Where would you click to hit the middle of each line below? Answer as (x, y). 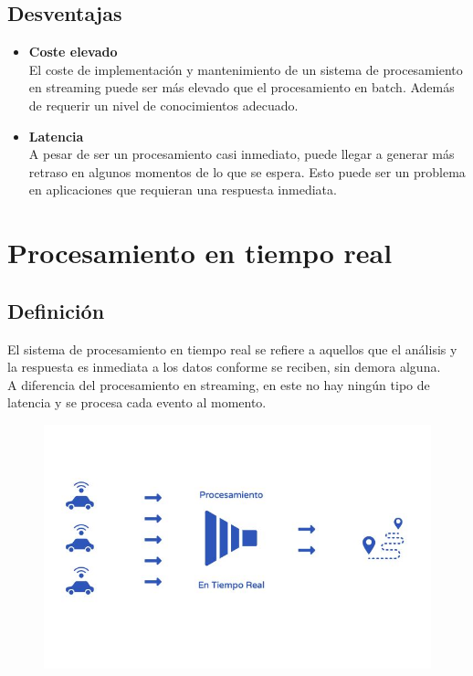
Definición (56, 310)
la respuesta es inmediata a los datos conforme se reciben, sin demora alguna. (224, 367)
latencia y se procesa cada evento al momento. (137, 402)
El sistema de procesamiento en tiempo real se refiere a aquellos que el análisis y (232, 349)
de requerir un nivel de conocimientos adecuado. (163, 105)
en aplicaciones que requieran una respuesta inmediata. (183, 190)
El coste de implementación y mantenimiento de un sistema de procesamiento (246, 69)
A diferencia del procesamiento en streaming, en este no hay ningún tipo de (219, 384)
